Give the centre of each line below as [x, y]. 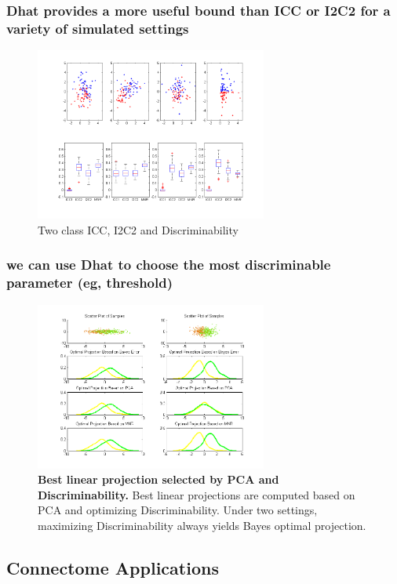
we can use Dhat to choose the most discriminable [169, 265]
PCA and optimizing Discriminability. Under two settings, [178, 510]
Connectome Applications [113, 567]
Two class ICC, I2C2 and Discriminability [138, 229]
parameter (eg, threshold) [89, 283]
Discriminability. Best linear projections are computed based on [197, 494]
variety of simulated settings [98, 28]
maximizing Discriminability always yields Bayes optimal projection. [202, 525]
